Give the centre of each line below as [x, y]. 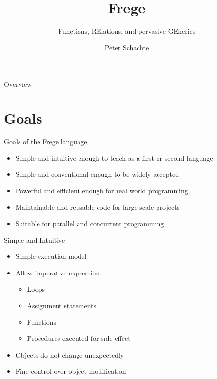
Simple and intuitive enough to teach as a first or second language [114, 158]
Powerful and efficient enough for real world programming [102, 190]
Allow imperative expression [57, 272]
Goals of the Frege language [46, 141]
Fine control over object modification [71, 371]
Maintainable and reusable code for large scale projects [98, 207]
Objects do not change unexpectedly [70, 354]
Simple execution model [51, 256]
